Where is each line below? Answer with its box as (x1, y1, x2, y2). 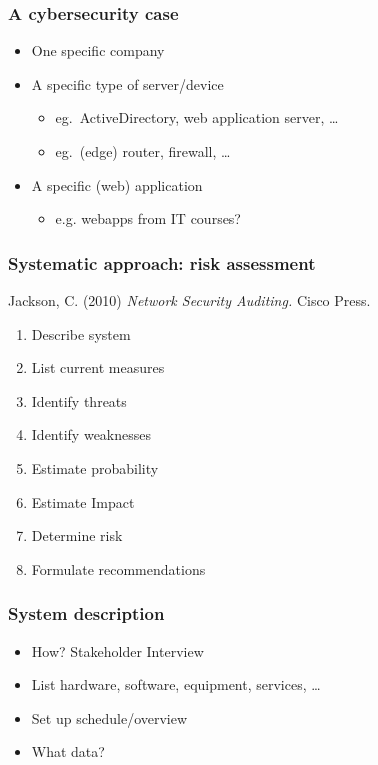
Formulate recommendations (31, 558, 206, 579)
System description (8, 601, 165, 626)
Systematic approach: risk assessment (8, 250, 316, 275)
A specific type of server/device (31, 73, 224, 94)
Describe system (31, 323, 131, 344)
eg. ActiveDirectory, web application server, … (55, 107, 339, 128)
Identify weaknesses (31, 424, 152, 445)
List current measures (31, 357, 165, 378)
